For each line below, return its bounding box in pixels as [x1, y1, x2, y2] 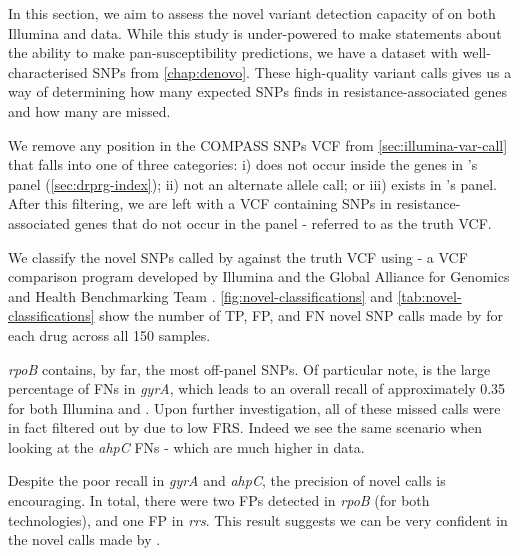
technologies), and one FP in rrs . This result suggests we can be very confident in [8, 509, 508, 530]
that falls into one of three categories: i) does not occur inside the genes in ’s [8, 154, 478, 175]
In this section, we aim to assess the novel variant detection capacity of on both [8, 3, 496, 23]
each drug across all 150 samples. [8, 324, 211, 345]
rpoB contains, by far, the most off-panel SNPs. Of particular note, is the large [8, 358, 491, 379]
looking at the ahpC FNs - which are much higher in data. [8, 436, 365, 457]
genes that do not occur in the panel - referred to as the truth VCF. [74, 212, 492, 233]
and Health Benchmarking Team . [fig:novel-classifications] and [8, 285, 393, 306]
